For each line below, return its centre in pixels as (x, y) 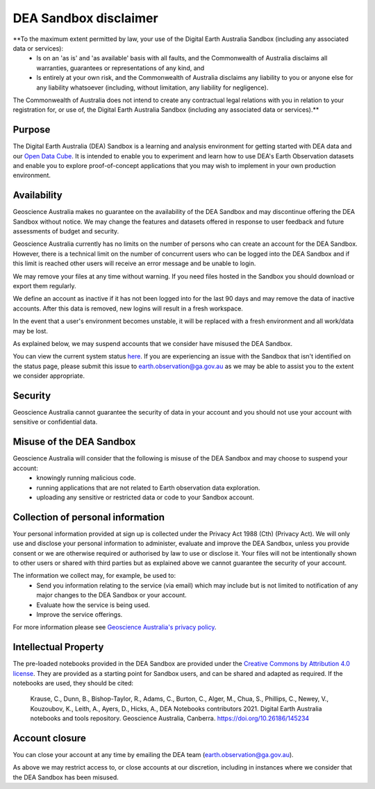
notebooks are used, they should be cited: (73, 683)
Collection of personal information (89, 517)
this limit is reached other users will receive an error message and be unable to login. (134, 263)
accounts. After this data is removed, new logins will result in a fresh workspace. (128, 308)
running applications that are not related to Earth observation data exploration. (148, 488)
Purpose (32, 130)
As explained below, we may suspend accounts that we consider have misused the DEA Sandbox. (153, 343)
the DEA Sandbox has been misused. (66, 777)
